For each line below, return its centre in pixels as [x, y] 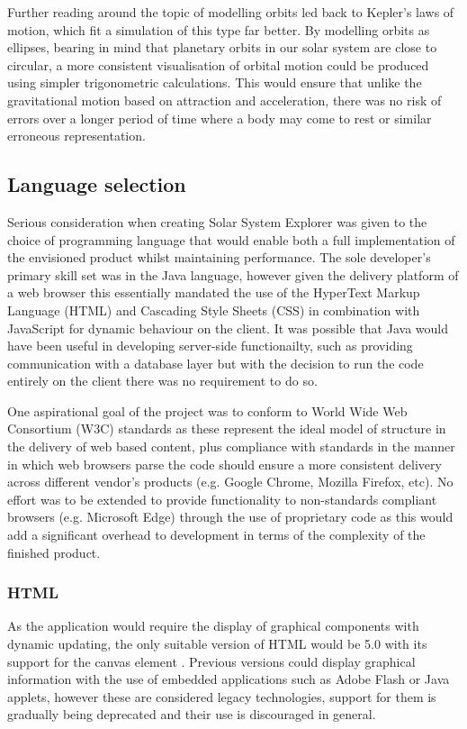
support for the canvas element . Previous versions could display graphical [211, 661]
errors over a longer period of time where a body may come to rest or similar [220, 118]
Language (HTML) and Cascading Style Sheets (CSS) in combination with [214, 310]
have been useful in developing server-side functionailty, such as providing [210, 346]
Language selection [97, 184]
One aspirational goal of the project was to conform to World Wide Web [207, 410]
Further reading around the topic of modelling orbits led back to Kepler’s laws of [231, 12]
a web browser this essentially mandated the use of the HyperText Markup [214, 292]
